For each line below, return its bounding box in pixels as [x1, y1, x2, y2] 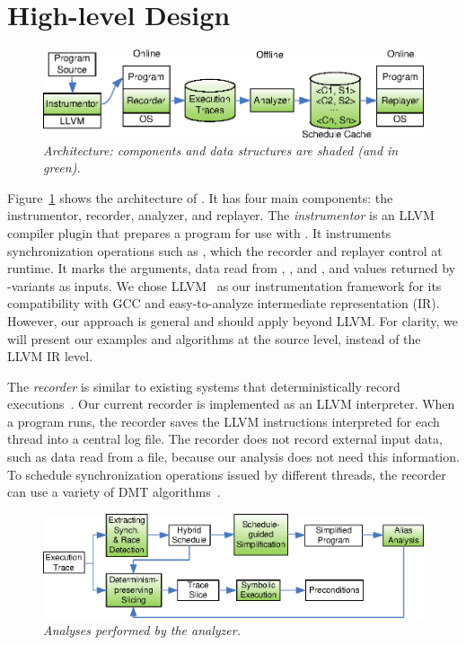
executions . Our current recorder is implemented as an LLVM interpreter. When [7, 394, 455, 413]
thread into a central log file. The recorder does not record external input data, [7, 429, 443, 448]
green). [43, 158, 81, 177]
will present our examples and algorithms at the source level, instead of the [7, 329, 421, 348]
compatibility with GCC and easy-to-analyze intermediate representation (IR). [7, 294, 440, 313]
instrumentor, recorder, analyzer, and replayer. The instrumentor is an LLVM [7, 206, 435, 225]
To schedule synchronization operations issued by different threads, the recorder [7, 464, 446, 483]
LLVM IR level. [7, 347, 93, 366]
